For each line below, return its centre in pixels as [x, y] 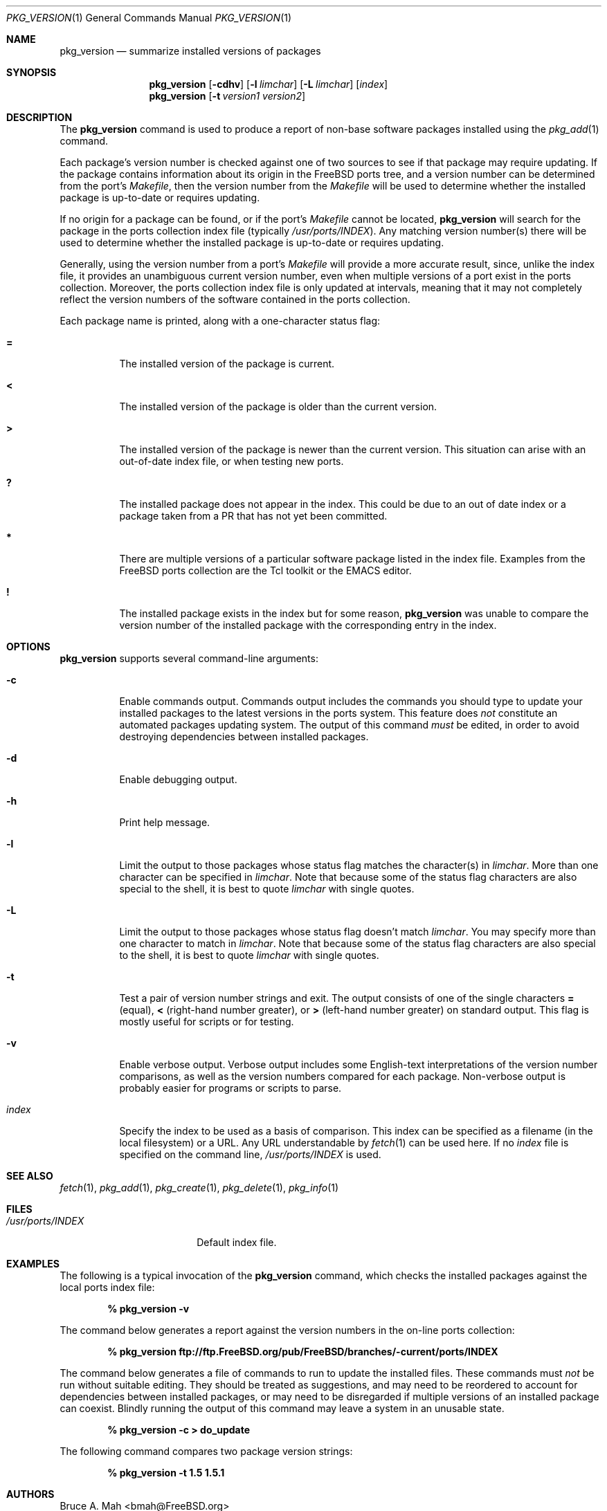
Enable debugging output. [178, 779]
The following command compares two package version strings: [206, 1451]
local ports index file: [107, 1287]
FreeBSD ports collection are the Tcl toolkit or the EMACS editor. [265, 570]
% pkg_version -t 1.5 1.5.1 [166, 1473]
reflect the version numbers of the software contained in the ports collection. [235, 299]
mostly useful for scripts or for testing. [207, 1022]
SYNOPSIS [31, 72]
